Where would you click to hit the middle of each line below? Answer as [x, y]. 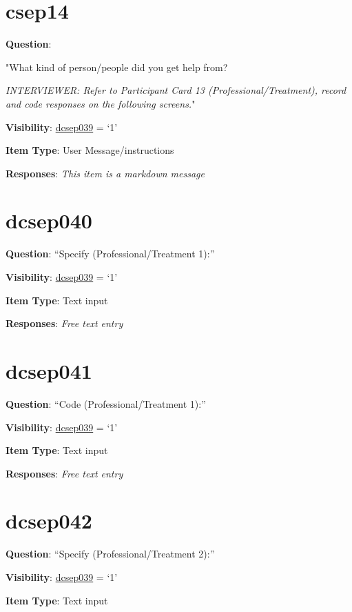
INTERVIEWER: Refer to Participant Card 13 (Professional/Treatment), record [176, 90]
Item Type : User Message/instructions [90, 150]
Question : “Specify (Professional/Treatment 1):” [110, 254]
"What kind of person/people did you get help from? [117, 67]
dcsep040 [49, 220]
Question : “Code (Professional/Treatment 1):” [106, 403]
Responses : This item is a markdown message [105, 173]
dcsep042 [49, 521]
